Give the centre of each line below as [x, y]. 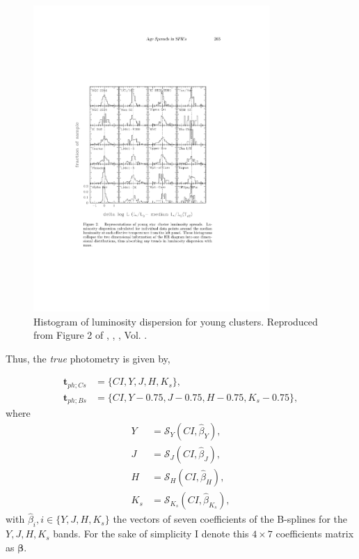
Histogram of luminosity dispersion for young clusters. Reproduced [176, 321]
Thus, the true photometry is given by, [88, 358]
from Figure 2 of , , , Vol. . [90, 335]
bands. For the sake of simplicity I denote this [151, 534]
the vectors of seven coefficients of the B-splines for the [230, 519]
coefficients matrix [315, 534]
